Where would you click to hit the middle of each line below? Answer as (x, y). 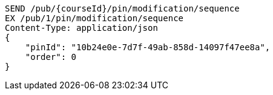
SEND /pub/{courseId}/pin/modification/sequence (122, 8)
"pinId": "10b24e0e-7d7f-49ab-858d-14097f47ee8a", (148, 47)
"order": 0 (51, 57)
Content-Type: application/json (81, 28)
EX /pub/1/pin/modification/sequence (94, 18)
